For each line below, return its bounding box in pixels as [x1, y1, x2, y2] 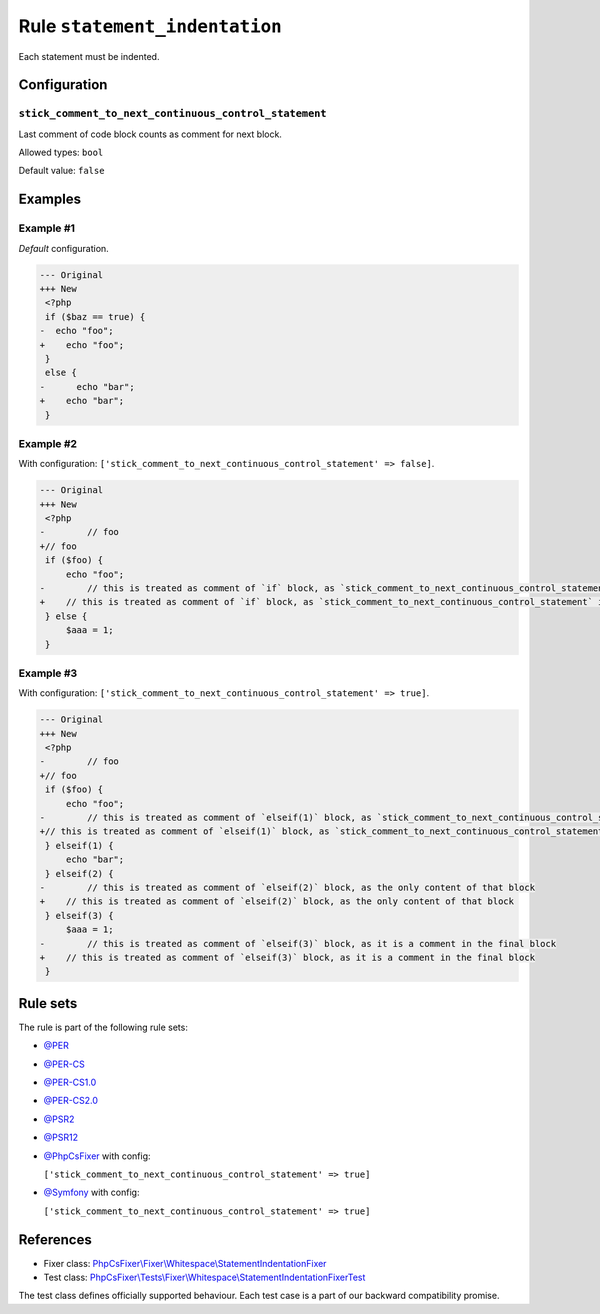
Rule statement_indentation [18, 15, 282, 37]
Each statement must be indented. [18, 50, 160, 62]
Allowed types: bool [18, 146, 104, 159]
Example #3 [18, 666, 78, 680]
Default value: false [18, 165, 105, 177]
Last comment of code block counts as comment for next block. [18, 128, 282, 140]
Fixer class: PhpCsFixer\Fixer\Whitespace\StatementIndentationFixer [43, 1257, 327, 1269]
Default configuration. [18, 242, 109, 254]
